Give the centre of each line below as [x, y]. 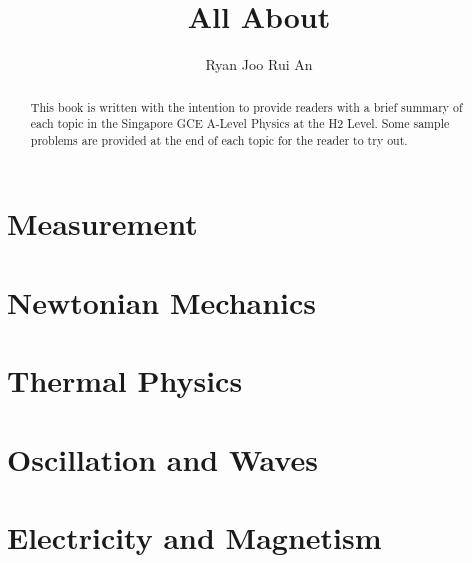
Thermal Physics [125, 380]
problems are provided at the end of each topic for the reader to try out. [219, 139]
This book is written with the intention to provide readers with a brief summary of [246, 106]
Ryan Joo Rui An [259, 64]
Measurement [102, 223]
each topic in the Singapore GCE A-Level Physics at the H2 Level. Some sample [240, 123]
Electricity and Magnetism [194, 536]
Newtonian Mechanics [162, 301]
